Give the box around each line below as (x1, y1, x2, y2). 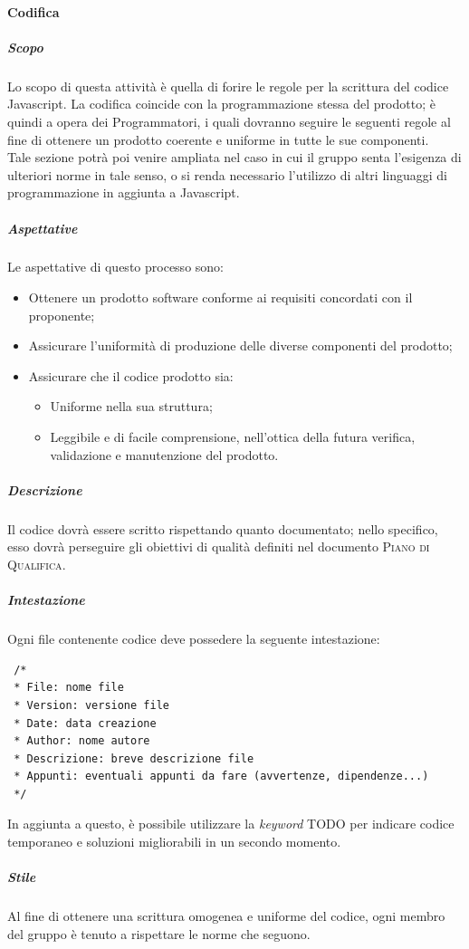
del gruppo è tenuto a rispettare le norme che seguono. (7, 924, 311, 943)
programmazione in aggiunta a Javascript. (7, 183, 240, 202)
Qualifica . (7, 554, 66, 573)
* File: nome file (14, 681, 124, 695)
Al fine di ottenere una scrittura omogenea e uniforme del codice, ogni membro (7, 906, 445, 925)
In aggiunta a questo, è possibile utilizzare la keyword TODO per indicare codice (7, 814, 455, 833)
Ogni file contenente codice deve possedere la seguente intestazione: (7, 629, 380, 648)
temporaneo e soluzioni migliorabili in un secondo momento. (7, 832, 341, 851)
